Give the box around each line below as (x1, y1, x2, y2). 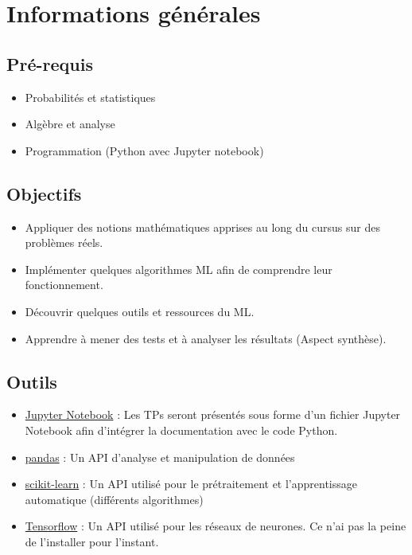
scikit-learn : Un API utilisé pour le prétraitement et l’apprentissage (25, 475, 358, 492)
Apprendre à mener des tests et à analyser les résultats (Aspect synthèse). (25, 330, 387, 346)
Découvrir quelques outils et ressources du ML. (25, 303, 255, 319)
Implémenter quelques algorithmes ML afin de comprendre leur (25, 260, 332, 277)
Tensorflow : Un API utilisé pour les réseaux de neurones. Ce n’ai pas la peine (25, 518, 406, 534)
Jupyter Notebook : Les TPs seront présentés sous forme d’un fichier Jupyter (25, 406, 401, 423)
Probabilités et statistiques (25, 88, 156, 105)
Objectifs (6, 181, 82, 205)
